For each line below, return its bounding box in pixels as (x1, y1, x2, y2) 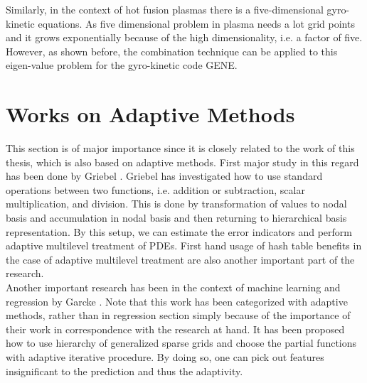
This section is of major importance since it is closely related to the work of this (6, 141, 355, 156)
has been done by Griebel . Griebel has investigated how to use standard (6, 168, 323, 183)
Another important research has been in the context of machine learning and (6, 280, 341, 295)
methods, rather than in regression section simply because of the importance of (6, 308, 351, 323)
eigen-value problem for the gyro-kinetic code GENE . (6, 58, 238, 72)
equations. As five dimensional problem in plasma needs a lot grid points (38, 16, 355, 31)
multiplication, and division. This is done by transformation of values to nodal (6, 196, 347, 211)
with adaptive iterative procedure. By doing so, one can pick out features (6, 350, 324, 364)
